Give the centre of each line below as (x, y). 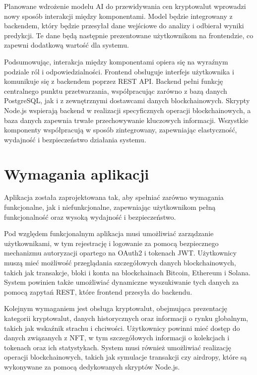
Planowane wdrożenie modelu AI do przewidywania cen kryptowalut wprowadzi (125, 6)
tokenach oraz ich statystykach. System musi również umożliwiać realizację (118, 347)
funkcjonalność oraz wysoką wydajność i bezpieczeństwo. (90, 217)
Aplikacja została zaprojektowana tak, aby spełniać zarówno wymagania (114, 197)
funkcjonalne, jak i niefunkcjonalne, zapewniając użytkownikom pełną (110, 207)
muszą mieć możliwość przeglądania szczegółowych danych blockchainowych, (120, 262)
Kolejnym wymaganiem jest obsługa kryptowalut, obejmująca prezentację (116, 308)
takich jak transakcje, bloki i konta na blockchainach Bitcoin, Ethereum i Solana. (127, 272)
